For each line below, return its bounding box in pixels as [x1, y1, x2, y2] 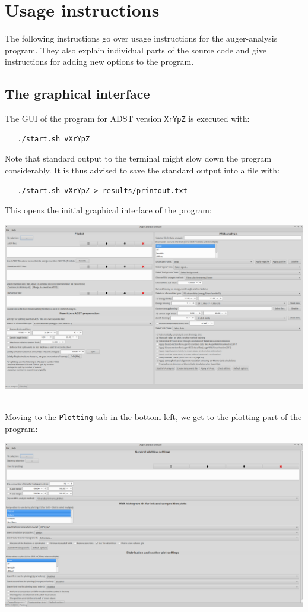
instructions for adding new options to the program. [5, 55, 194, 68]
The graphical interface [5, 84, 150, 103]
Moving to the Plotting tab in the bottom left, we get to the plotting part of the [5, 411, 302, 423]
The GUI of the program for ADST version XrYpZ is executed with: [5, 112, 250, 125]
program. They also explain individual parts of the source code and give [5, 43, 267, 56]
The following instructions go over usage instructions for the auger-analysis [5, 32, 278, 45]
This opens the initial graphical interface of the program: [5, 204, 212, 216]
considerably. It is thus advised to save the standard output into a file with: [5, 163, 280, 176]
